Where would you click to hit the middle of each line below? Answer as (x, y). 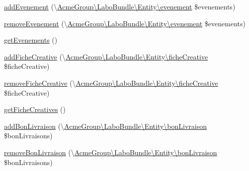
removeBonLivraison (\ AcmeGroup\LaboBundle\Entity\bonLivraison (111, 152)
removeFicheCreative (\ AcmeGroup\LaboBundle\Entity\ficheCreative (111, 83)
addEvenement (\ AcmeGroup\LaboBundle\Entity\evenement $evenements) (120, 6)
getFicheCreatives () (35, 109)
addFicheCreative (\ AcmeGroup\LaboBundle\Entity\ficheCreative (106, 56)
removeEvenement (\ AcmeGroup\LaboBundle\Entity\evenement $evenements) (125, 23)
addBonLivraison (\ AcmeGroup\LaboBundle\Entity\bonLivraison (106, 126)
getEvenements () (31, 40)
